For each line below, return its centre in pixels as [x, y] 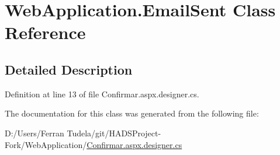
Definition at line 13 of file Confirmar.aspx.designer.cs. [102, 94]
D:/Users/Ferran [34, 133]
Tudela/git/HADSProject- [114, 133]
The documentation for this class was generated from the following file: [132, 113]
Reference [45, 32]
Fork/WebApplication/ [46, 144]
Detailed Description [69, 69]
